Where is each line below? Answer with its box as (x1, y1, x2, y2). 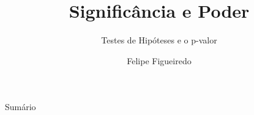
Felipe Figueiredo (127, 54, 192, 67)
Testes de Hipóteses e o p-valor (101, 34, 217, 46)
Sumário (5, 100, 36, 113)
